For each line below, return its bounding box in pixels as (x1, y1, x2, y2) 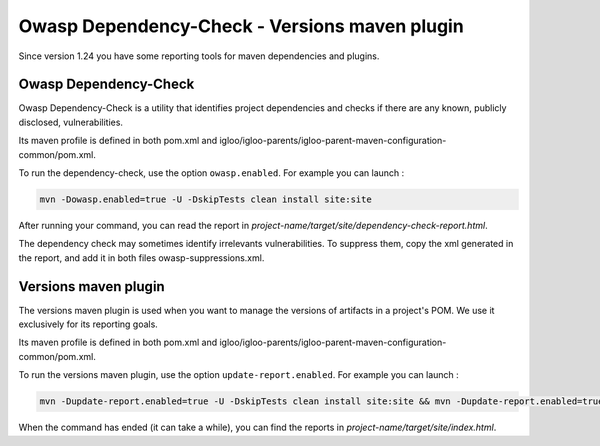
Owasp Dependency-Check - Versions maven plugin (18, 15, 464, 37)
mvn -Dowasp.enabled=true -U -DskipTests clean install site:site (39, 194, 372, 205)
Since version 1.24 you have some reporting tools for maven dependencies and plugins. (18, 50, 380, 62)
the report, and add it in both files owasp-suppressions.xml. (18, 251, 265, 264)
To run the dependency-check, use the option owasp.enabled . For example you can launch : (18, 167, 405, 179)
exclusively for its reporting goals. (18, 318, 159, 330)
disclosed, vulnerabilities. (18, 116, 124, 128)
